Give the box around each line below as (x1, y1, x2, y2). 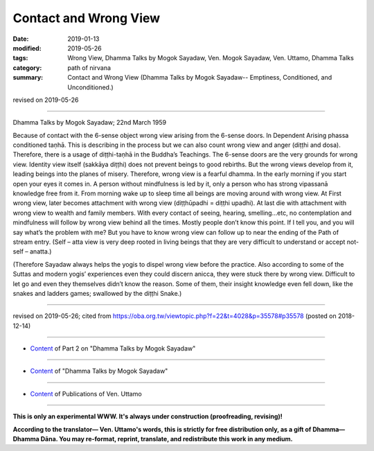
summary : (12, 73, 44, 82)
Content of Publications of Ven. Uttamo (30, 389, 142, 398)
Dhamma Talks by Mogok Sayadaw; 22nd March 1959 (12, 118, 166, 127)
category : (12, 63, 42, 72)
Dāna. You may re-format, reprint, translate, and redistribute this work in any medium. (40, 435, 294, 443)
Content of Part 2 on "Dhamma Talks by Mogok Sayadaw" (30, 344, 196, 353)
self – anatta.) (12, 247, 52, 256)
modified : (12, 44, 42, 52)
